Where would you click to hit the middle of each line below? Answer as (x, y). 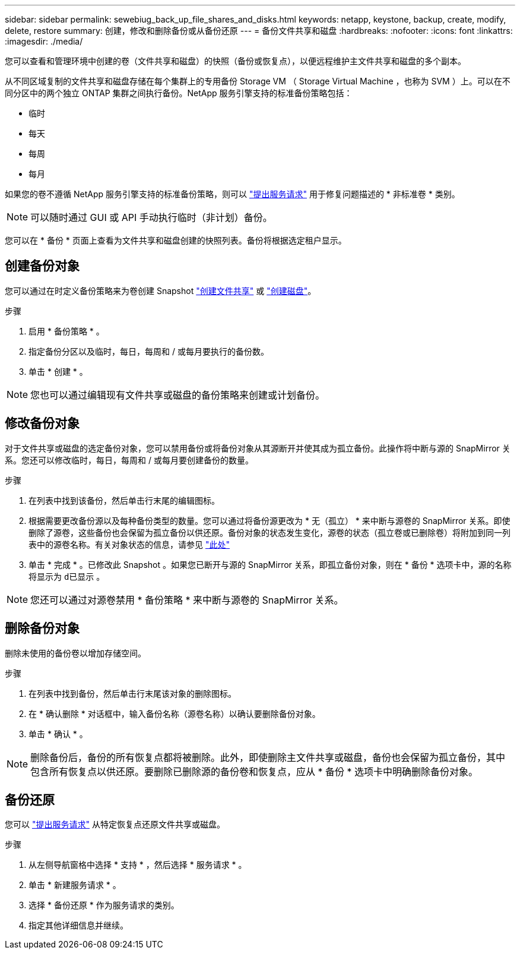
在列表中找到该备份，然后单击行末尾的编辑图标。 (124, 500)
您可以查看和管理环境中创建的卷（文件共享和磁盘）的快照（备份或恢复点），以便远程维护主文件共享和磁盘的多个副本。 (235, 61)
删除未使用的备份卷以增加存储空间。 (75, 653)
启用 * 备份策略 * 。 (66, 331)
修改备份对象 (42, 424)
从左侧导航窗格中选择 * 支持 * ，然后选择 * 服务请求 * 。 (138, 865)
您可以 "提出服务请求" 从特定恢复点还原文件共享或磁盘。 (115, 825)
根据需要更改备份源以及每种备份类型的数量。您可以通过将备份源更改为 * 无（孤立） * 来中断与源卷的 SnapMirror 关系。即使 (269, 520)
